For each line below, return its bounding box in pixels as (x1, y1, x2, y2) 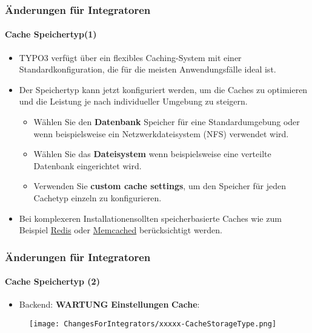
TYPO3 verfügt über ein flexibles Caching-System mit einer (19, 51, 242, 63)
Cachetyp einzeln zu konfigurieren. (33, 191, 162, 204)
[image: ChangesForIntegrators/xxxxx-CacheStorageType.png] (29, 320, 277, 328)
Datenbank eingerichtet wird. (33, 159, 142, 172)
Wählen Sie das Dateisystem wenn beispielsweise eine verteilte (33, 147, 271, 160)
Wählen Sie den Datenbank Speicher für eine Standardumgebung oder (33, 115, 300, 128)
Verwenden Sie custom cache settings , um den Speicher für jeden (33, 179, 286, 192)
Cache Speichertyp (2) (5, 275, 100, 288)
